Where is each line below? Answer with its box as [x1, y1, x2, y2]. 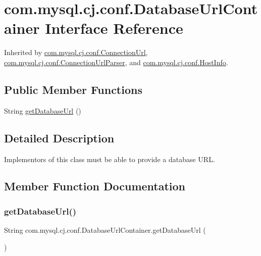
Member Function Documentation [4, 178, 186, 194]
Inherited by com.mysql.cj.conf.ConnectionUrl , [4, 47, 148, 58]
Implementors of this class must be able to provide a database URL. [4, 153, 215, 164]
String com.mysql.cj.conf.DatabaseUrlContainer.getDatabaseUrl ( [4, 225, 206, 235]
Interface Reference [45, 18, 183, 38]
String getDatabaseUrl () [4, 105, 81, 116]
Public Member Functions [4, 81, 142, 97]
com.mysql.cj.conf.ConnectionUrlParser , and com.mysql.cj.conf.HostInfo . [4, 57, 228, 67]
